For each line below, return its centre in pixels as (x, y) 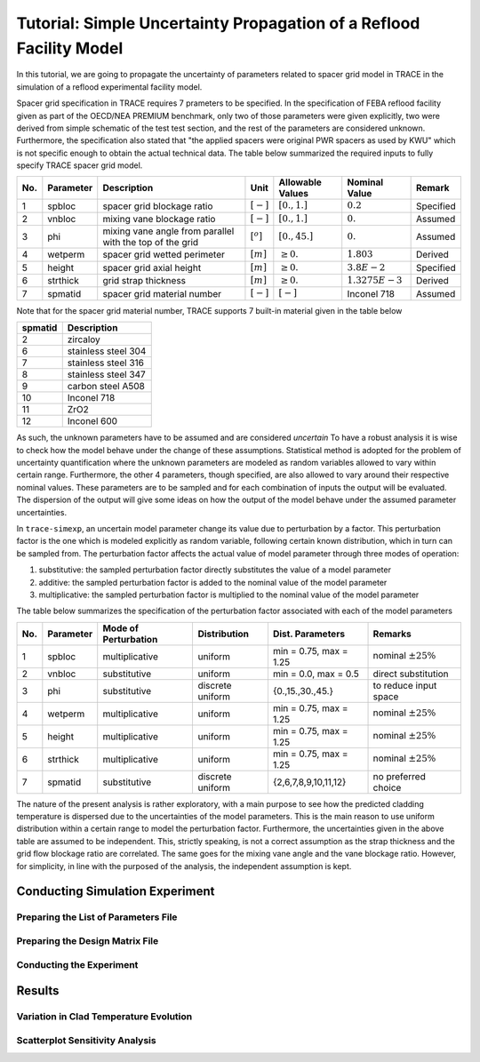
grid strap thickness (144, 281)
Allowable (300, 182)
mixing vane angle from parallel (168, 231)
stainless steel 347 (106, 375)
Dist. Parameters (309, 634)
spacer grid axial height (152, 267)
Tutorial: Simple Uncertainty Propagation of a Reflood (218, 23)
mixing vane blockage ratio (159, 220)
